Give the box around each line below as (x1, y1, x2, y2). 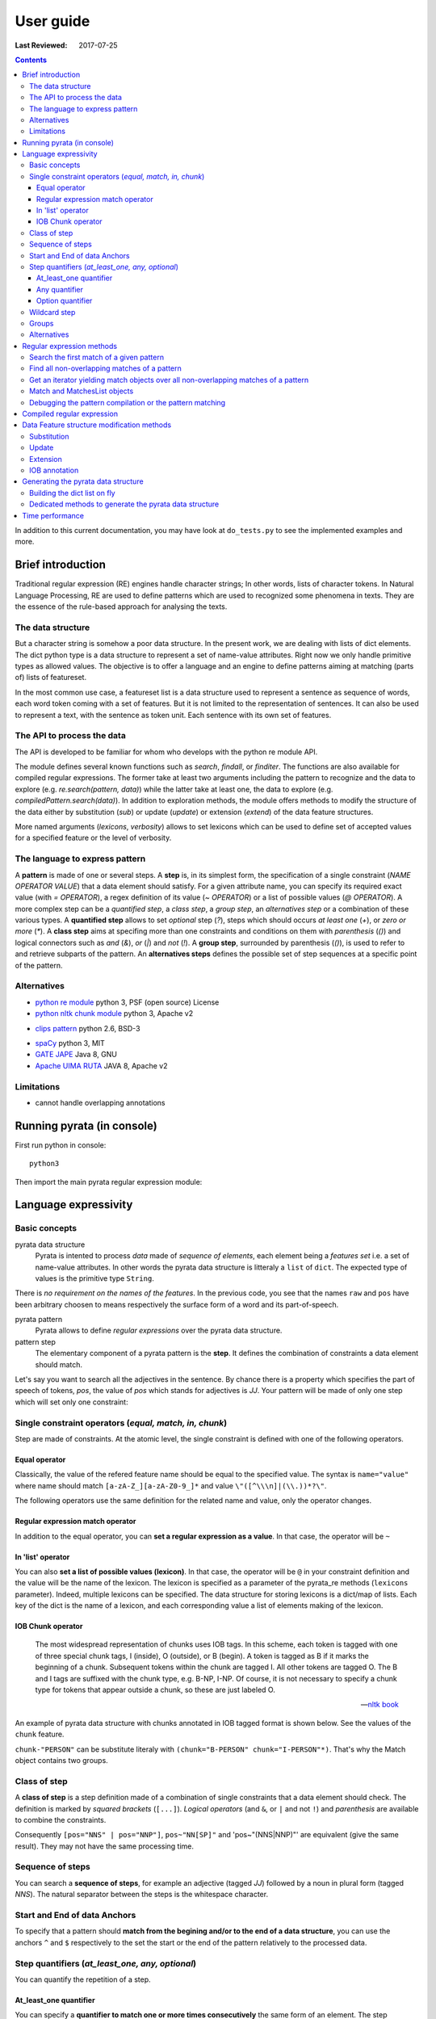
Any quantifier (36, 284, 84, 294)
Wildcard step (29, 307, 76, 317)
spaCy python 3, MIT (35, 1038, 105, 1047)
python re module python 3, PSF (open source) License (35, 997, 220, 1007)
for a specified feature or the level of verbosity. (15, 833, 172, 843)
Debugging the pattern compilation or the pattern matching (29, 397, 226, 407)
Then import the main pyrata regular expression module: (15, 1177, 203, 1186)
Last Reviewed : (15, 40, 68, 50)
